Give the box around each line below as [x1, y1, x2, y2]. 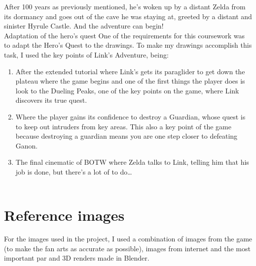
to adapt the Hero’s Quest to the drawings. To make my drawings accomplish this [4, 40, 252, 50]
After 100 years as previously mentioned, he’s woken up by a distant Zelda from [4, 1, 246, 11]
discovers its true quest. [15, 95, 87, 105]
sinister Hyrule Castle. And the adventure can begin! [4, 21, 164, 31]
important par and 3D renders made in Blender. [4, 253, 149, 263]
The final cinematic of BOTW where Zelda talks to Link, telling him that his [15, 157, 249, 167]
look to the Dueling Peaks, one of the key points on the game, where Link [15, 85, 239, 95]
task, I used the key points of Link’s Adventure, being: [4, 49, 169, 59]
